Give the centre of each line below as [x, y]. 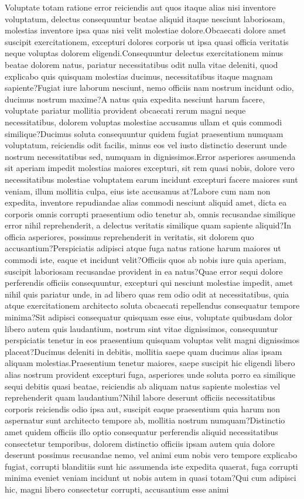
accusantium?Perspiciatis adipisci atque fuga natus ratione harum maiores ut [143, 248]
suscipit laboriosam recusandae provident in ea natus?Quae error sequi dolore [144, 271]
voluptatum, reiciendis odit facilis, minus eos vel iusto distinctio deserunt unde [146, 145]
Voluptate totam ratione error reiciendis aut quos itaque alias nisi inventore [140, 7]
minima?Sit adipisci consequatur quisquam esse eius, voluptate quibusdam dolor [149, 317]
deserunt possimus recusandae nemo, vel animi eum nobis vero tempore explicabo [151, 455]
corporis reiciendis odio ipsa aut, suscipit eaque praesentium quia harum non [143, 409]
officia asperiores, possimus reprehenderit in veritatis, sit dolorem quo [129, 236]
